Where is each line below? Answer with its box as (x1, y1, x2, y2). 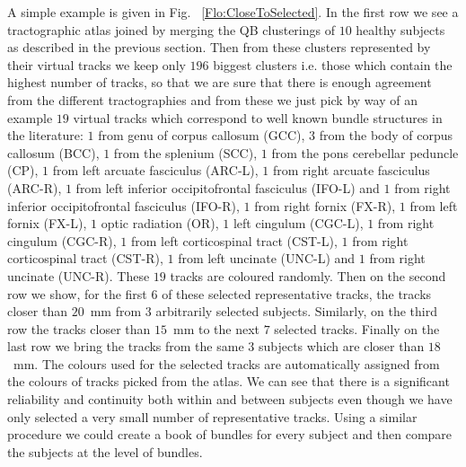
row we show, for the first (7, 284, 147, 303)
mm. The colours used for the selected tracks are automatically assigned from (13, 354, 440, 373)
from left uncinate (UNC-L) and (178, 249, 356, 268)
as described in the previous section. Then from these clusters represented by (7, 38, 431, 57)
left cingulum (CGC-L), (233, 214, 364, 233)
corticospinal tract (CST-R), (7, 249, 163, 268)
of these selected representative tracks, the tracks (162, 284, 432, 303)
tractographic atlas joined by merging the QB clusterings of (7, 20, 335, 39)
